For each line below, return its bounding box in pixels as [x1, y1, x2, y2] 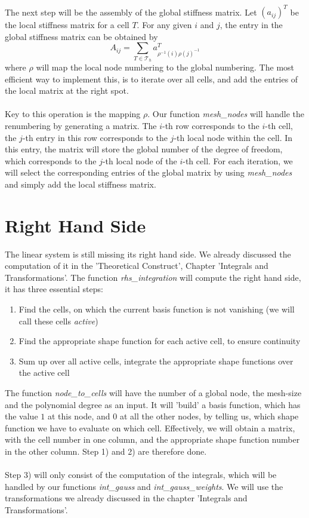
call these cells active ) [18, 314, 98, 327]
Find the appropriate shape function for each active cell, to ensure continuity [18, 335, 301, 347]
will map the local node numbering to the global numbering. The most [36, 61, 295, 73]
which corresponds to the [5, 154, 97, 167]
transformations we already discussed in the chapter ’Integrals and [5, 492, 248, 504]
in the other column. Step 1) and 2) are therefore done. [5, 445, 207, 457]
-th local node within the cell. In [174, 131, 293, 143]
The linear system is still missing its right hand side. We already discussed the [5, 247, 291, 260]
